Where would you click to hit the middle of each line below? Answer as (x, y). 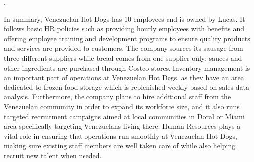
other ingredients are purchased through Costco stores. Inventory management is (127, 67)
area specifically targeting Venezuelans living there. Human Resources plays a (122, 126)
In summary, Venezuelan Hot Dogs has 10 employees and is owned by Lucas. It (125, 19)
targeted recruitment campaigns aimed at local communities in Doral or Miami (124, 116)
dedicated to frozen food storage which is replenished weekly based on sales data (127, 87)
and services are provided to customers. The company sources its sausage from (124, 48)
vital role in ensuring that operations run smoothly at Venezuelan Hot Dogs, (121, 135)
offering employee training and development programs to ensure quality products (127, 38)
